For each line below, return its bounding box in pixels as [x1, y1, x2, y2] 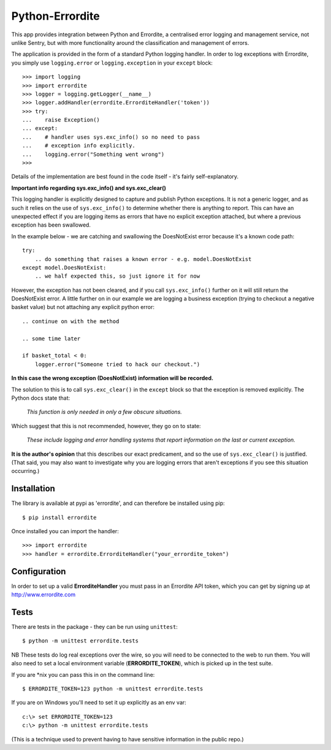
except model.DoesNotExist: [22, 264, 107, 271]
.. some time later [22, 335, 81, 342]
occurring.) [11, 467, 40, 475]
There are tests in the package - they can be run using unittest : [11, 623, 178, 631]
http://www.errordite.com [11, 591, 76, 598]
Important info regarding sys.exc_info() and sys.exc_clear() [11, 184, 167, 192]
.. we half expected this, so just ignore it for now [34, 273, 200, 279]
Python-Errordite [11, 9, 101, 23]
